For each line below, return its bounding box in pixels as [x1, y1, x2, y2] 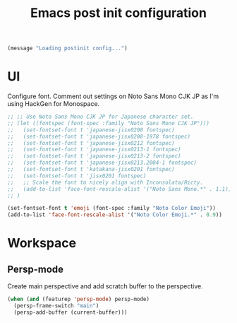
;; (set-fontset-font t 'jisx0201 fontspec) [7, 172, 147, 180]
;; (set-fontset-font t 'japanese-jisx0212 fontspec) [7, 139, 175, 146]
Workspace [7, 235, 76, 252]
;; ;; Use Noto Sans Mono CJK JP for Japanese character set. [7, 113, 194, 120]
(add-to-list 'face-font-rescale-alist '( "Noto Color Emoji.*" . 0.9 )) [7, 211, 222, 218]
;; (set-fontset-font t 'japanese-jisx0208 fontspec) [7, 126, 175, 134]
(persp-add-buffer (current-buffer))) [13, 309, 128, 316]
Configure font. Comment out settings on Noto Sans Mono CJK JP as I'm [7, 92, 219, 100]
